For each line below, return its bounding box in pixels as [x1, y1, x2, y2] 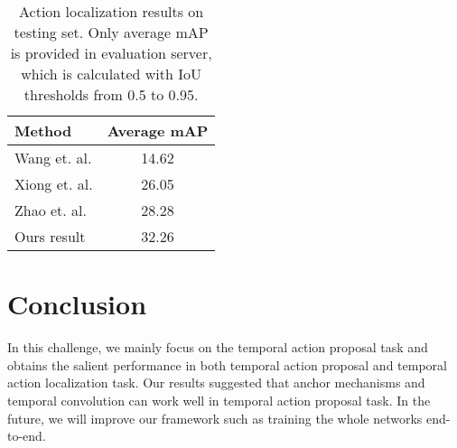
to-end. [7, 426, 46, 445]
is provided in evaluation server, [10, 42, 212, 63]
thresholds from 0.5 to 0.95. [23, 84, 199, 105]
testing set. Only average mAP [14, 22, 209, 42]
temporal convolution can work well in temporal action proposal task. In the [7, 390, 431, 409]
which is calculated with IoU [21, 63, 201, 84]
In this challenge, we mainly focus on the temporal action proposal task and [7, 338, 428, 357]
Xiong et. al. [14, 173, 93, 194]
